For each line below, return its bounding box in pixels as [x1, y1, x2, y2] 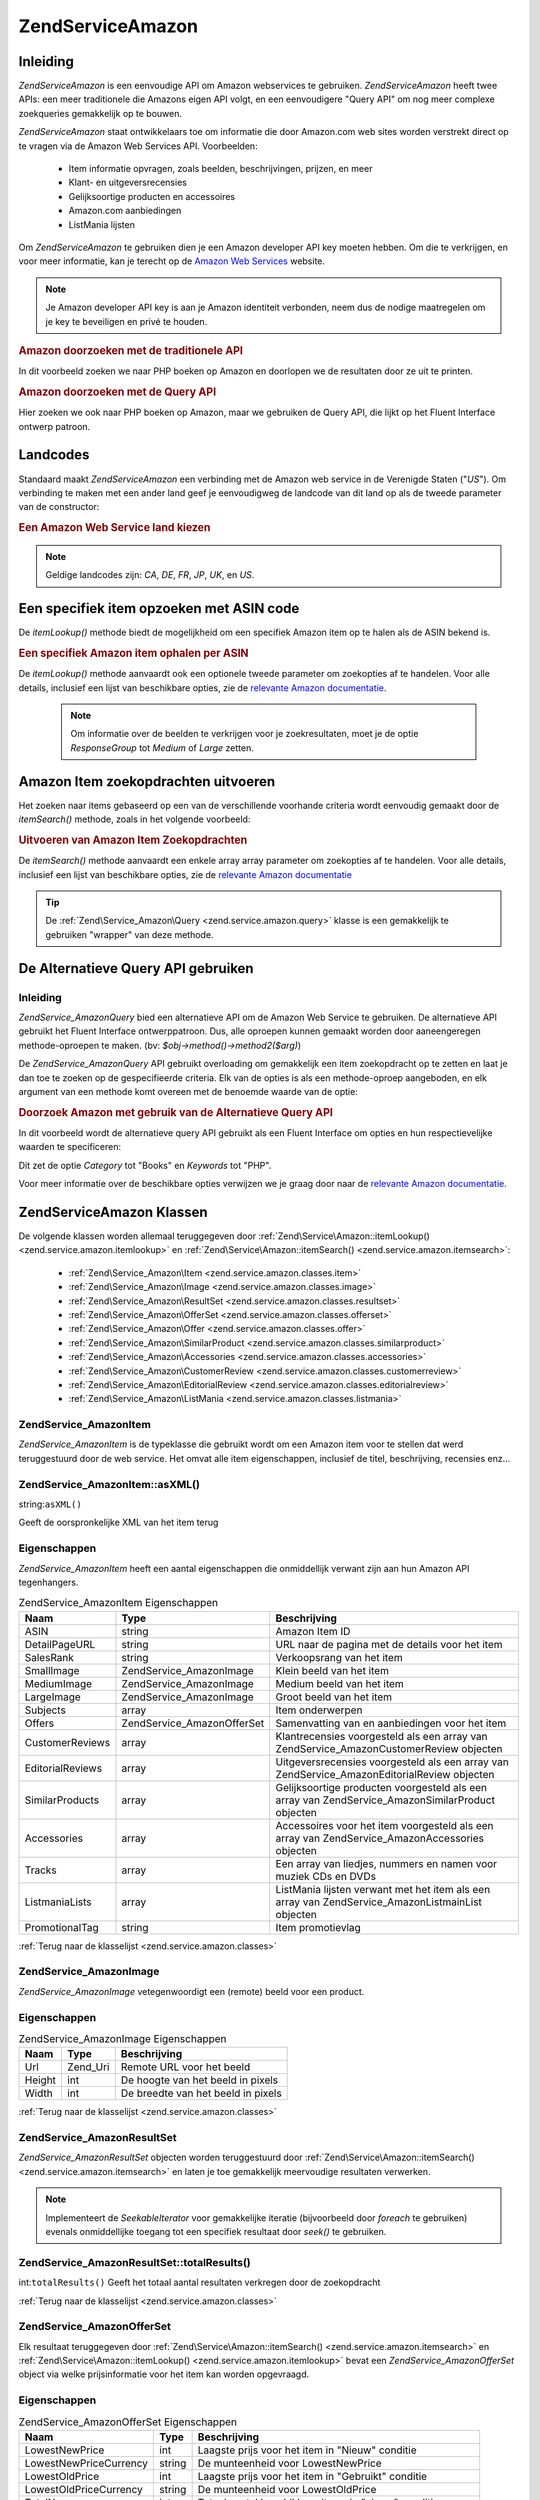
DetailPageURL [24, 1637, 96, 1651]
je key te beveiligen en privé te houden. [45, 315, 208, 327]
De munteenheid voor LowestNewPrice [197, 2456, 382, 2470]
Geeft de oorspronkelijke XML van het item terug [18, 1516, 219, 1529]
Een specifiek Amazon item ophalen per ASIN [18, 646, 249, 660]
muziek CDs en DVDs [275, 1869, 377, 1883]
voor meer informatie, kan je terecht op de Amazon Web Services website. [18, 255, 325, 267]
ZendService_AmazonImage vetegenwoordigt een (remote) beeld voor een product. [18, 1985, 365, 1997]
